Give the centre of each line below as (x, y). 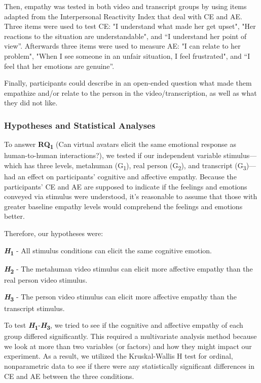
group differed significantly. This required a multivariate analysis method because (130, 336)
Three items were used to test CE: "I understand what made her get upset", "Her (130, 26)
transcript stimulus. (34, 308)
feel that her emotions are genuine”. (59, 66)
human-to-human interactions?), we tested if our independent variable (113, 155)
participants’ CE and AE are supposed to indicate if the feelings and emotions (126, 186)
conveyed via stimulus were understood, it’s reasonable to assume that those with (131, 196)
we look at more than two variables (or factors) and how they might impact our (128, 346)
